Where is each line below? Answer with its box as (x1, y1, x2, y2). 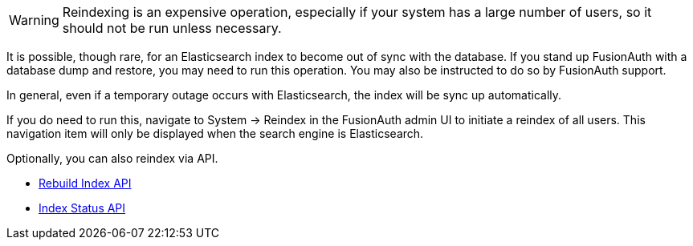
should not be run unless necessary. (62, 20, 282, 36)
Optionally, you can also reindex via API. (6, 151, 218, 165)
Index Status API (39, 201, 126, 215)
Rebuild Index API (39, 176, 132, 190)
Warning (9, 12, 59, 28)
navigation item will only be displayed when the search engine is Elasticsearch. (6, 127, 424, 140)
